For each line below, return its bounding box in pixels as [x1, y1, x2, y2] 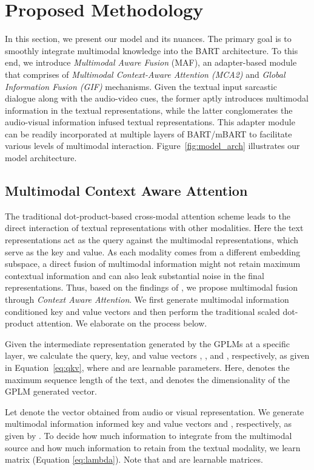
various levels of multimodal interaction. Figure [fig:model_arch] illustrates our [5, 139, 300, 152]
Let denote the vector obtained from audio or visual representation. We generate [5, 405, 304, 418]
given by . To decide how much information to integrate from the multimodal [5, 429, 292, 441]
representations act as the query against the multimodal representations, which [5, 233, 299, 246]
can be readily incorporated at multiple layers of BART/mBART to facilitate [5, 127, 292, 140]
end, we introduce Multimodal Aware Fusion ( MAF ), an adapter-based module [5, 56, 297, 69]
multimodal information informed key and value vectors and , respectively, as [5, 417, 292, 430]
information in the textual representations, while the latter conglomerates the [5, 103, 293, 116]
